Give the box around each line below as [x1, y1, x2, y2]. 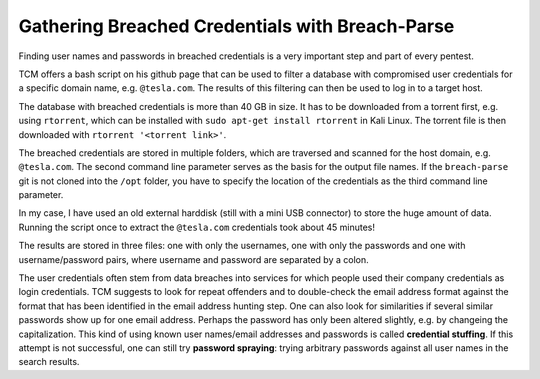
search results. [18, 356, 80, 368]
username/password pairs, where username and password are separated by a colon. [18, 253, 369, 265]
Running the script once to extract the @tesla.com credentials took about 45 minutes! [18, 221, 375, 233]
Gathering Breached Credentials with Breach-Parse [18, 15, 455, 37]
